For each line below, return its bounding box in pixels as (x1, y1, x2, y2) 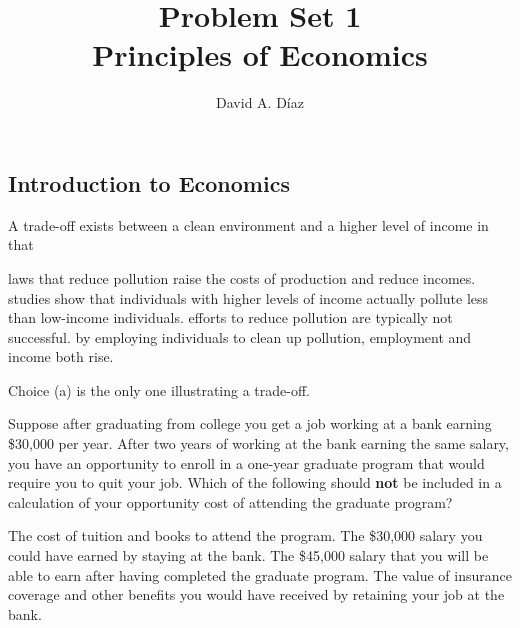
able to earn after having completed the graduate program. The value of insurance (8, 564, 512, 585)
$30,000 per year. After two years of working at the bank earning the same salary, (8, 433, 509, 454)
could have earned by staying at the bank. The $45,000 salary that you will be (8, 545, 489, 566)
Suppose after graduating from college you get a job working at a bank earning (8, 413, 492, 434)
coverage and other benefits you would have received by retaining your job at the (8, 584, 505, 605)
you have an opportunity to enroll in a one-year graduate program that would (8, 452, 485, 473)
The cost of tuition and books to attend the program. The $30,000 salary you (8, 525, 483, 546)
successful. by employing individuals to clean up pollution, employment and (8, 326, 472, 347)
